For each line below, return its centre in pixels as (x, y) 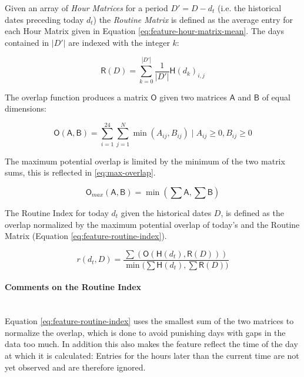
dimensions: (26, 108)
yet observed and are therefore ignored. (75, 367)
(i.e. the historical (250, 8)
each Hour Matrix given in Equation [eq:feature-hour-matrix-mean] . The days (144, 31)
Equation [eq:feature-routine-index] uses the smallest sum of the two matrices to (149, 321)
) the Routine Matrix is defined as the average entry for (193, 19)
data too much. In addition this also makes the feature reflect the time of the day (151, 344)
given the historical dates (166, 213)
